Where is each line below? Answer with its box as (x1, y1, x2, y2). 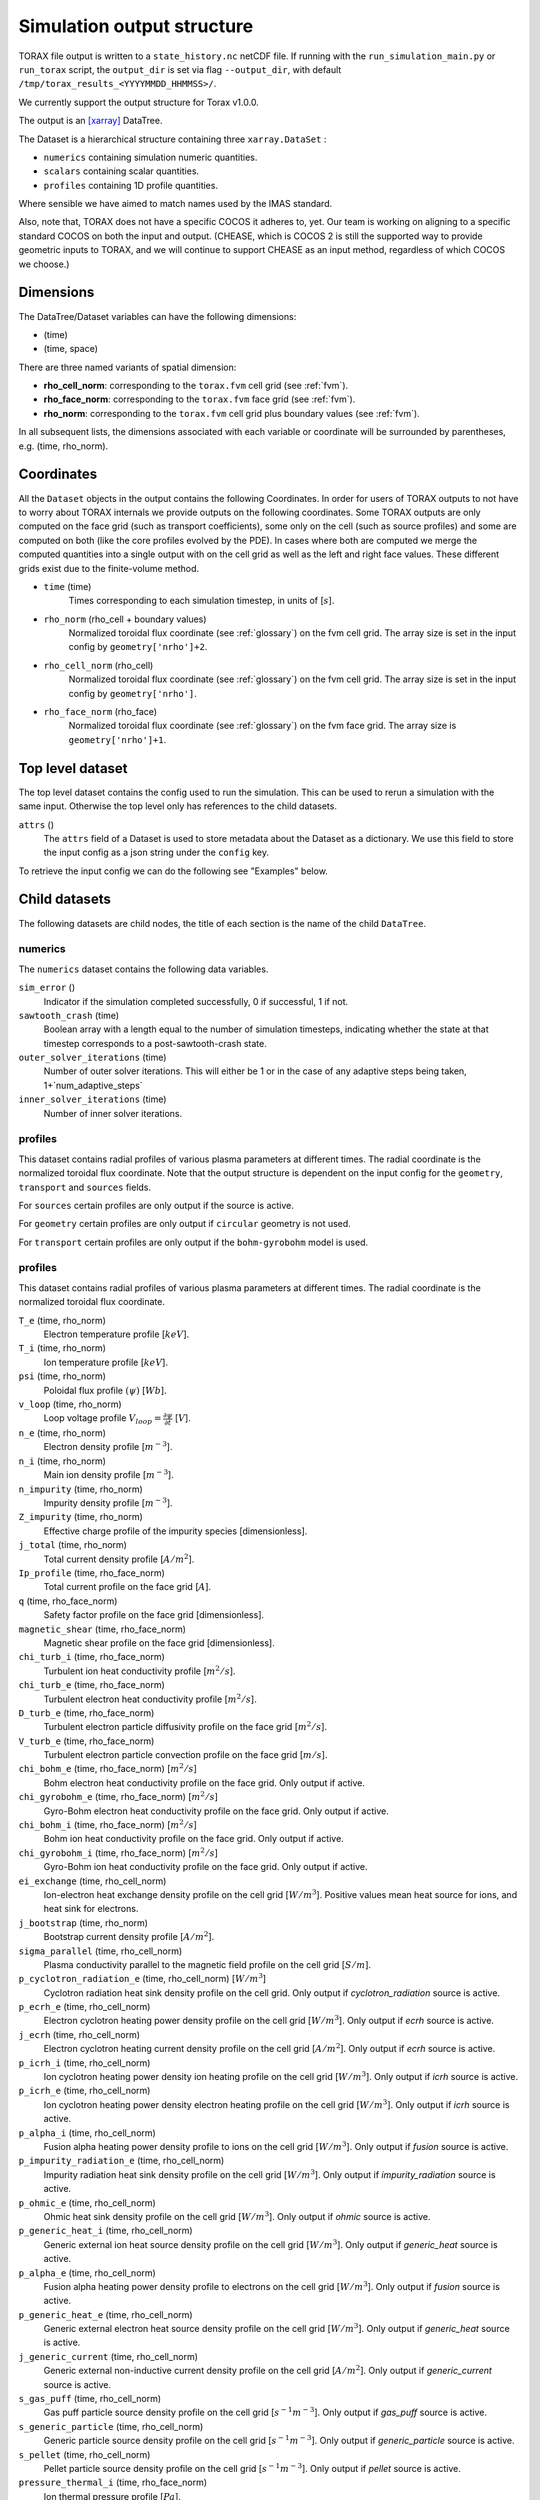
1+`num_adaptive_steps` (43, 1079, 144, 1091)
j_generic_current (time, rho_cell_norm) (18, 2350, 199, 2362)
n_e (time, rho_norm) (18, 1427, 107, 1439)
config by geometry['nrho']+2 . (68, 641, 208, 653)
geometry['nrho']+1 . (68, 733, 167, 745)
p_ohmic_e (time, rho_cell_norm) (18, 2196, 157, 2209)
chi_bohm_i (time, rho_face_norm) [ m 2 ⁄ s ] (18, 1818, 197, 1831)
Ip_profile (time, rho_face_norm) (18, 1566, 165, 1579)
